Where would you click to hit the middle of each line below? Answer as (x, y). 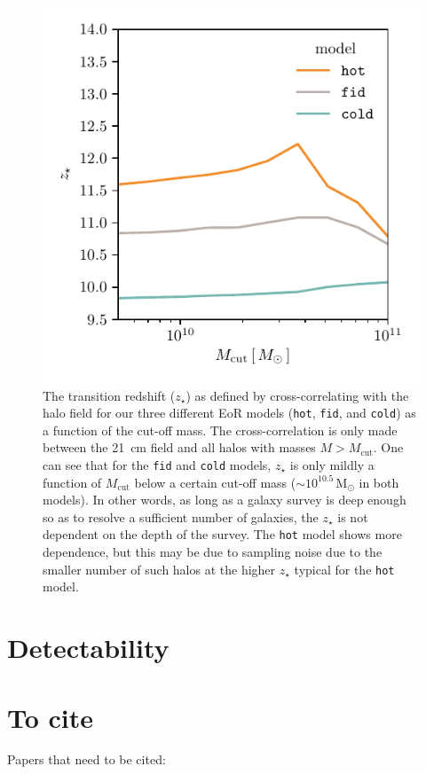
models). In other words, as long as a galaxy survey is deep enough (225, 500)
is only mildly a (332, 465)
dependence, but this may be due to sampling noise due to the (213, 552)
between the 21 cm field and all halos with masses (179, 447)
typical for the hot (344, 569)
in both (379, 482)
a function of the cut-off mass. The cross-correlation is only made (220, 430)
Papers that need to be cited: (87, 759)
